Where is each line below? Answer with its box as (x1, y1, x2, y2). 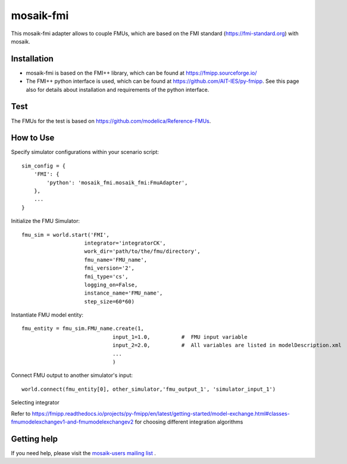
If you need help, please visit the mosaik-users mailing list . (11, 449, 156, 456)
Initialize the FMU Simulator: (11, 218, 80, 225)
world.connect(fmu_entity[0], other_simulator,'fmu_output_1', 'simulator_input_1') (21, 385, 276, 392)
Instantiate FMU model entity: (11, 311, 83, 318)
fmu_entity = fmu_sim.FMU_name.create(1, (21, 325, 144, 332)
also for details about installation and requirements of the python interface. (26, 86, 210, 93)
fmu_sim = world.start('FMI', (21, 231, 110, 238)
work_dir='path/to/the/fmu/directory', (84, 248, 201, 255)
